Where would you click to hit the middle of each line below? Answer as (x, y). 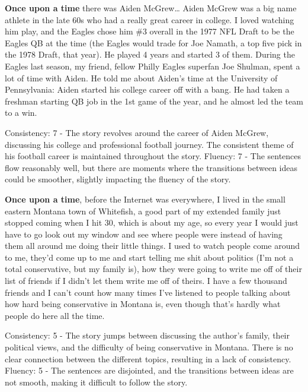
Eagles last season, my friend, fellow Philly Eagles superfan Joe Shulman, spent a (153, 66)
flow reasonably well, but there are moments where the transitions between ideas (151, 167)
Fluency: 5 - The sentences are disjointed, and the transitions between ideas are (149, 370)
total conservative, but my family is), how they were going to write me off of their (153, 269)
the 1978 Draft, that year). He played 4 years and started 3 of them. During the (150, 54)
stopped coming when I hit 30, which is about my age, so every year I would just (152, 222)
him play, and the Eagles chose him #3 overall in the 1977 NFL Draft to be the (150, 31)
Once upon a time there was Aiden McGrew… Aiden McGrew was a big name (151, 8)
